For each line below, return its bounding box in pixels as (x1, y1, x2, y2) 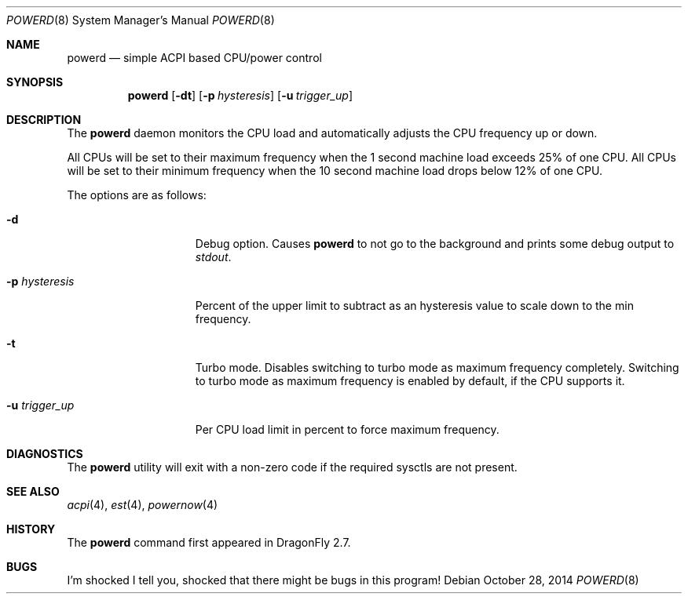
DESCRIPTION (6, 113, 82, 126)
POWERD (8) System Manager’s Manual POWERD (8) (6, 13, 275, 27)
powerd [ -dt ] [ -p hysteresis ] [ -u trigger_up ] (127, 89, 353, 102)
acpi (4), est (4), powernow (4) (67, 498, 218, 511)
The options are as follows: (67, 188, 207, 202)
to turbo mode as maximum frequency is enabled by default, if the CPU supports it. (195, 374, 625, 387)
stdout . (195, 250, 232, 264)
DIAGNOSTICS (6, 447, 83, 460)
